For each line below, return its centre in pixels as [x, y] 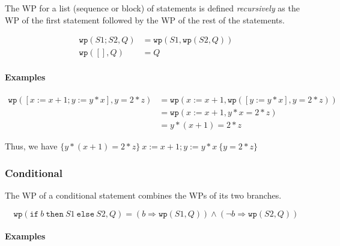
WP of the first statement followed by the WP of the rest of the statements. [145, 19]
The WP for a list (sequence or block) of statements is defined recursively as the [152, 8]
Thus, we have [31, 146]
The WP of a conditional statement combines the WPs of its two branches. [143, 195]
